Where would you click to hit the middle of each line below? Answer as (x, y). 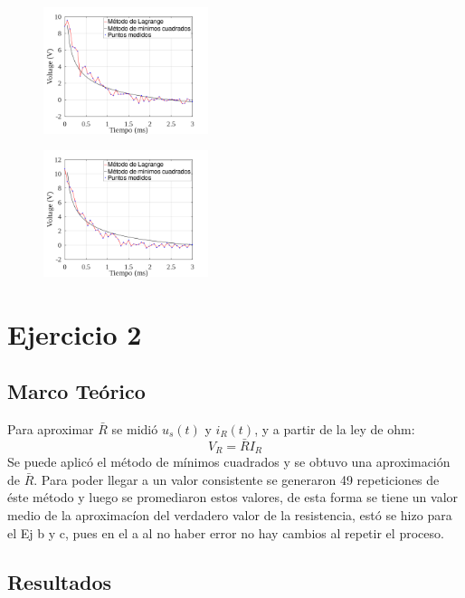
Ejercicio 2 (75, 333)
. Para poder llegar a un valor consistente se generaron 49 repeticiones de (237, 479)
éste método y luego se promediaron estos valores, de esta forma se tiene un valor (233, 497)
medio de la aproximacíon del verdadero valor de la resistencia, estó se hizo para (230, 514)
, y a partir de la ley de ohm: (335, 428)
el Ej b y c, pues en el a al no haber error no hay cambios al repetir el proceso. (226, 532)
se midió (135, 428)
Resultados (59, 581)
